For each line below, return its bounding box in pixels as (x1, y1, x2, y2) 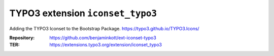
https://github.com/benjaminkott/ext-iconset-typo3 (49, 34, 157, 40)
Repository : (9, 34, 35, 40)
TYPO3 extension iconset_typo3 (9, 8, 157, 19)
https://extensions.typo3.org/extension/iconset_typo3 (49, 42, 162, 48)
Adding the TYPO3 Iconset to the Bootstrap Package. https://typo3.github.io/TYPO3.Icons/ (9, 25, 200, 31)
